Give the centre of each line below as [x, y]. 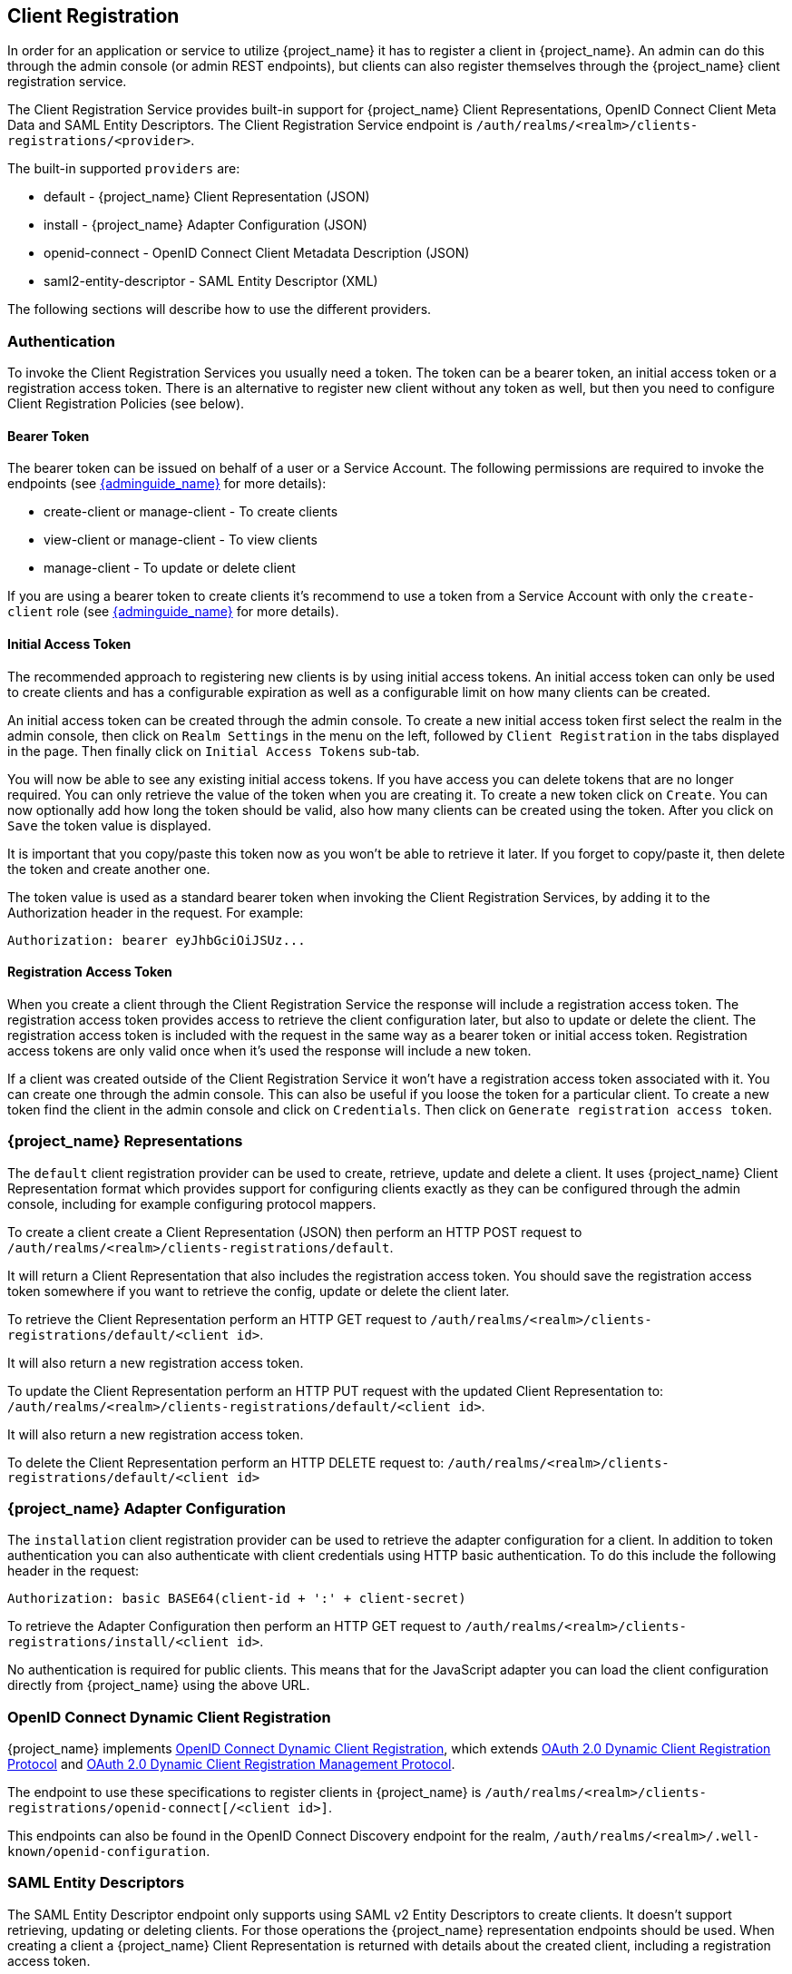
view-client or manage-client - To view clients [181, 540]
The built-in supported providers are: [124, 169]
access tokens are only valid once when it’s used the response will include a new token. [269, 1050]
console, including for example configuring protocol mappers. [192, 1203]
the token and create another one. [109, 869]
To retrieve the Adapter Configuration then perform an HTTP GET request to [235, 1626]
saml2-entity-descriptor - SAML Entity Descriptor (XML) [211, 281]
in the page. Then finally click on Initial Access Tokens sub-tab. [214, 751]
